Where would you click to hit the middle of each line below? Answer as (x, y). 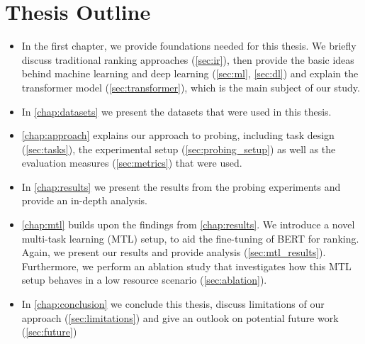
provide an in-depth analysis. (84, 200)
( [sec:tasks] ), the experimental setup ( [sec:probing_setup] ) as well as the (179, 149)
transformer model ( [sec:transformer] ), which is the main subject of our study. (191, 87)
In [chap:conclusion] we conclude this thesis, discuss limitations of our (173, 304)
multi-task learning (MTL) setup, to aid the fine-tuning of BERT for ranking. (190, 238)
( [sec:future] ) (49, 332)
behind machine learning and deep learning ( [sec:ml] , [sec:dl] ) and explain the (190, 73)
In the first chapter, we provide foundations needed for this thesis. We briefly (189, 46)
